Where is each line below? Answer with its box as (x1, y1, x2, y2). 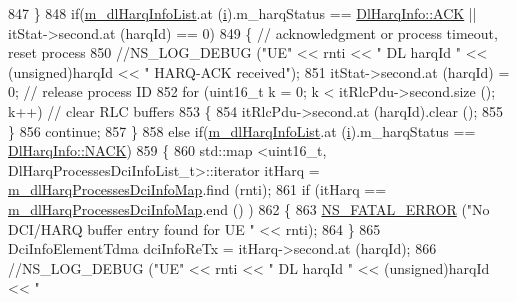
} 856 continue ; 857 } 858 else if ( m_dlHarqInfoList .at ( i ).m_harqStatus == (8, 120, 476, 141)
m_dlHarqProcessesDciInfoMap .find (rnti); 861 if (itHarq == (8, 179, 387, 200)
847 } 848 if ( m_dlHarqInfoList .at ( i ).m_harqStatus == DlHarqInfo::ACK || (8, 3, 477, 23)
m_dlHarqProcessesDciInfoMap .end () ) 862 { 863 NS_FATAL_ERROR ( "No (8, 198, 490, 219)
